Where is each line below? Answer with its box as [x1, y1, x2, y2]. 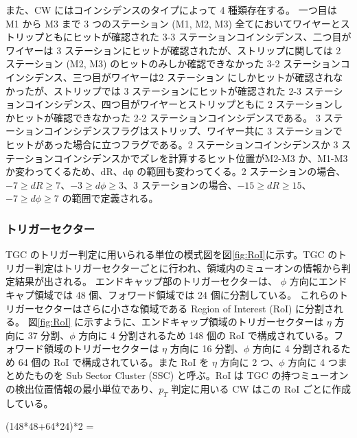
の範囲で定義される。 [62, 191, 159, 205]
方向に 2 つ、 [220, 354, 279, 369]
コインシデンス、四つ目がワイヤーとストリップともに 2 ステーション [24, 97, 334, 111]
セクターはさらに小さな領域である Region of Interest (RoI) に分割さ [34, 301, 334, 315]
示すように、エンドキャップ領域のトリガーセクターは [84, 314, 324, 329]
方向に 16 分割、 [170, 341, 244, 356]
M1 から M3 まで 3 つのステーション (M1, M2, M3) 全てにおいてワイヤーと [5, 16, 341, 30]
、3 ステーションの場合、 [124, 177, 238, 192]
